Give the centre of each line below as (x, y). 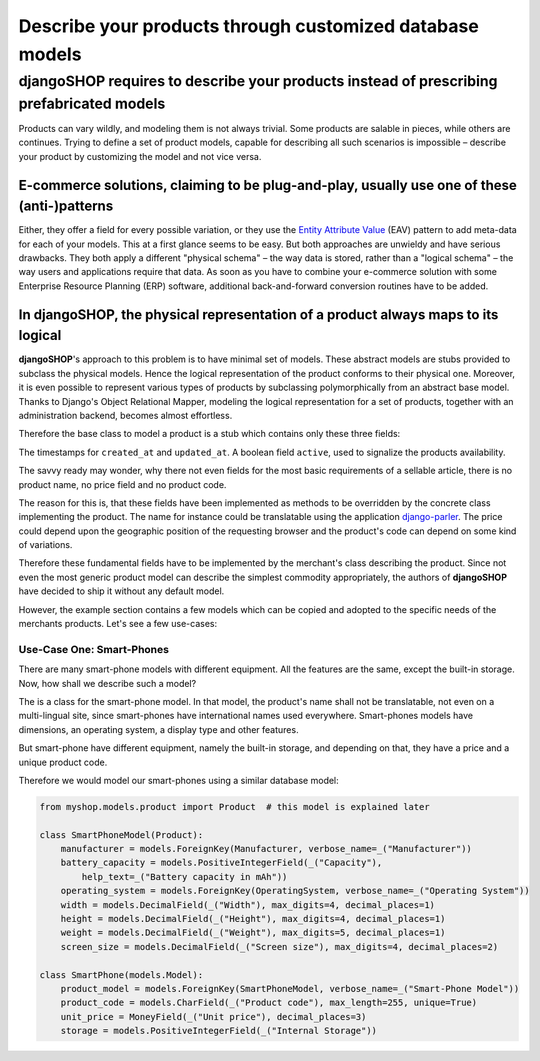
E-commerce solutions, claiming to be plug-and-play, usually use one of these (267, 185)
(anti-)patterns (66, 206)
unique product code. (63, 762)
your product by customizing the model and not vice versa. (140, 156)
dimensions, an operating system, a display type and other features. (158, 729)
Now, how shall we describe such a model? (107, 683)
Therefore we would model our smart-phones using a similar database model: (178, 780)
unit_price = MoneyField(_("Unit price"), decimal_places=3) (213, 1016)
